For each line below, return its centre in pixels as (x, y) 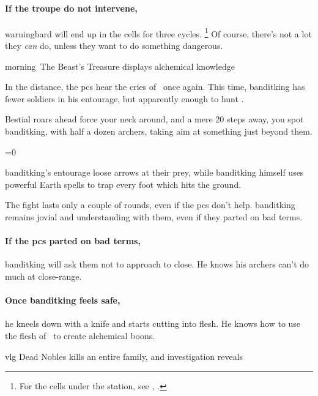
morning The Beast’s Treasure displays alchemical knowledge (120, 66)
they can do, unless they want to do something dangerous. (114, 46)
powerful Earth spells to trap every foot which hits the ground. (123, 184)
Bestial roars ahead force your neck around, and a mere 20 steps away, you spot (154, 119)
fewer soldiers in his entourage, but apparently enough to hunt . (124, 98)
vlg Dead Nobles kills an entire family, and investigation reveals (124, 356)
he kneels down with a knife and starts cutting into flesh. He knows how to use (153, 323)
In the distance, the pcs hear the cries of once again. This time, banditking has (155, 87)
